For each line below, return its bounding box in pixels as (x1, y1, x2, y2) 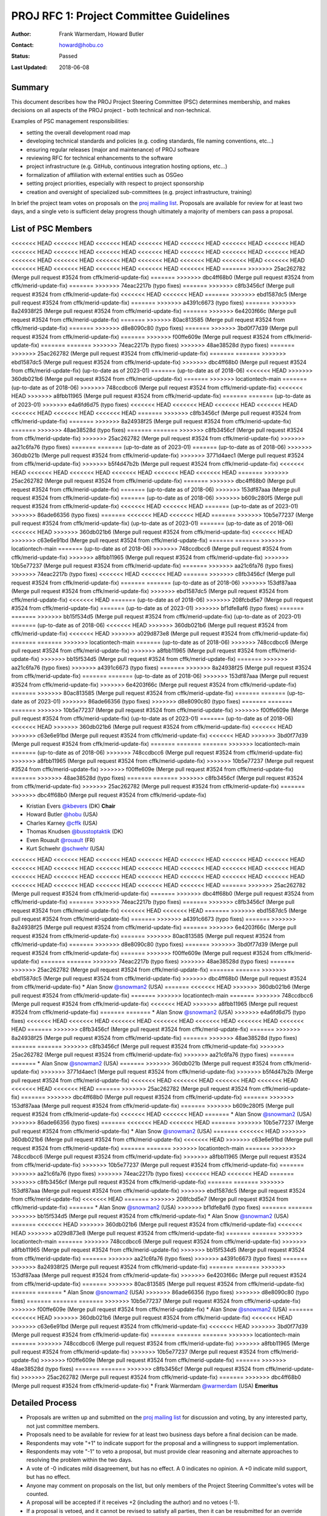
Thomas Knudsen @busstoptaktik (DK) (26, 828, 124, 835)
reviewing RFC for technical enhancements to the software (26, 154, 173, 161)
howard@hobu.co (59, 41, 104, 49)
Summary (11, 82, 49, 92)
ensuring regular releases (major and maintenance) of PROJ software (26, 146, 200, 153)
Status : (11, 52, 30, 60)
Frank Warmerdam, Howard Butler (59, 30, 144, 38)
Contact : (11, 41, 35, 49)
